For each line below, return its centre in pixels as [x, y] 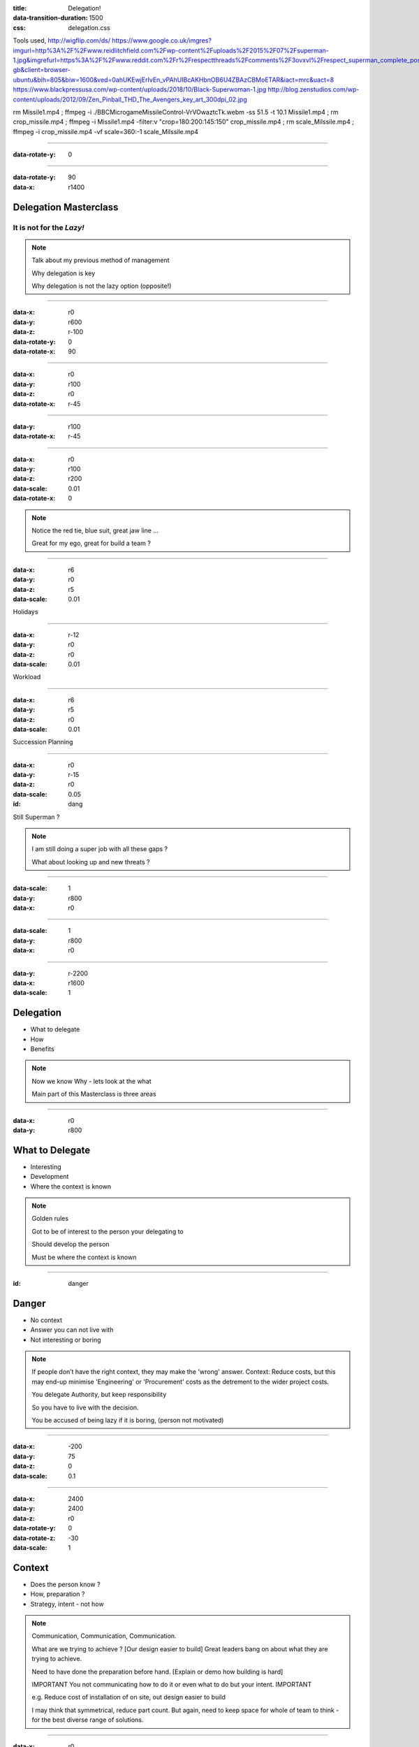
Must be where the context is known [84, 1257]
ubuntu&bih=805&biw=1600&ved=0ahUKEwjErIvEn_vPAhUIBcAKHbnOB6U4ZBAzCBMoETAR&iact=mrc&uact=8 [174, 80]
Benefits [43, 1049]
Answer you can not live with [72, 1330]
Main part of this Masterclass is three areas [94, 1094]
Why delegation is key [64, 273]
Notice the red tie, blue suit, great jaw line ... [95, 530]
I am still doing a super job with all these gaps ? [100, 849]
